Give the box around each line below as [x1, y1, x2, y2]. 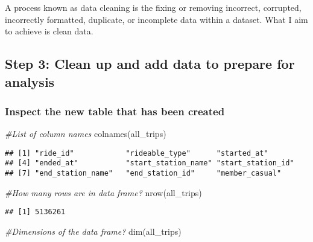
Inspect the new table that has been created [5, 103, 225, 118]
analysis [5, 72, 55, 91]
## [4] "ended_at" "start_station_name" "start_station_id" [5, 159, 294, 168]
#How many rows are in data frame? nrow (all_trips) [5, 186, 202, 199]
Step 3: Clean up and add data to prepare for [5, 54, 295, 73]
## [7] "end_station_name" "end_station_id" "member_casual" [5, 169, 282, 178]
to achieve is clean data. [5, 25, 93, 37]
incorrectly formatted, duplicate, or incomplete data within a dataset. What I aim [5, 13, 308, 25]
